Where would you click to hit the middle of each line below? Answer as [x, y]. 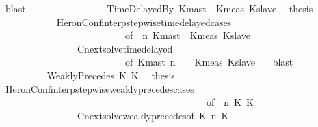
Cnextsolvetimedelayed [125, 48]
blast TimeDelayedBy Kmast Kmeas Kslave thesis [159, 8]
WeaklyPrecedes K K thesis [111, 75]
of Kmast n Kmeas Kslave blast [209, 62]
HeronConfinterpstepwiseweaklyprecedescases [100, 88]
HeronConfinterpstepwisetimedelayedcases [144, 22]
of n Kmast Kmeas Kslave [187, 35]
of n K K [230, 102]
